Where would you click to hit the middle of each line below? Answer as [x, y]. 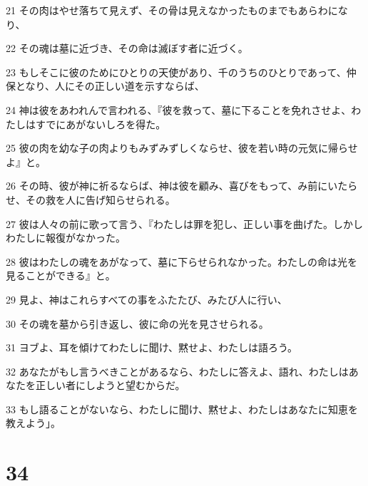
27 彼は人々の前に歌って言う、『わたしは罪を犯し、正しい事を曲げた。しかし [184, 223]
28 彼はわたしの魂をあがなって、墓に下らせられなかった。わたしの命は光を [182, 261]
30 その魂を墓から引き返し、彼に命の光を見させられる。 [137, 323]
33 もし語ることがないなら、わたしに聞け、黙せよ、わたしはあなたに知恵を [182, 409]
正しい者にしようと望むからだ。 [110, 385]
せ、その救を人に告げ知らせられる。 [91, 199]
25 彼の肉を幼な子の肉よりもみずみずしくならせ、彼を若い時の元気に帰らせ [182, 148]
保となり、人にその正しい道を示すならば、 [105, 86]
